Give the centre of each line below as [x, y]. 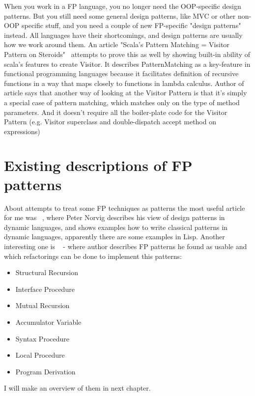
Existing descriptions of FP [98, 165]
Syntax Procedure [42, 338]
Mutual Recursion [42, 305]
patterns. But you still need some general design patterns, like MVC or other [120, 15]
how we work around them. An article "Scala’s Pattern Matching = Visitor [117, 44]
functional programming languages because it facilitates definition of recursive [121, 73]
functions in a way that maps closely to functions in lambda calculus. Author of [124, 83]
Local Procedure [40, 355]
